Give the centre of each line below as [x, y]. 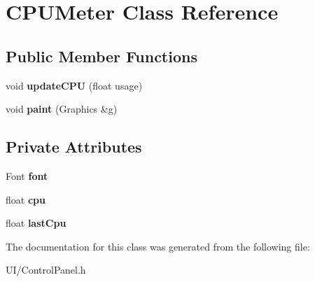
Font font [27, 175]
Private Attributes [74, 147]
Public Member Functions [101, 56]
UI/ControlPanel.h [46, 270]
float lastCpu [36, 223]
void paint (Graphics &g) [62, 109]
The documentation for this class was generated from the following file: [158, 246]
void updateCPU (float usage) [74, 85]
